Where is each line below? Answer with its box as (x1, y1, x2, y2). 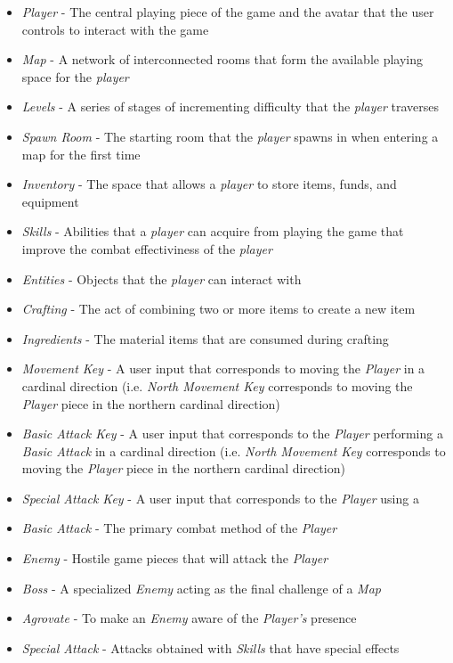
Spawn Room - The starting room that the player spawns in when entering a (21, 127, 439, 145)
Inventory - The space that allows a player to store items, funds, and (21, 175, 397, 193)
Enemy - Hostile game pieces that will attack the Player (21, 549, 328, 568)
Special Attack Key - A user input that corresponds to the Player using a (21, 488, 419, 507)
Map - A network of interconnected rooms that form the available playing (21, 50, 424, 69)
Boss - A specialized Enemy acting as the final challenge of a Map (21, 578, 381, 597)
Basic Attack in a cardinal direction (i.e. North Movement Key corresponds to (21, 441, 446, 460)
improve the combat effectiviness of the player (21, 239, 272, 258)
